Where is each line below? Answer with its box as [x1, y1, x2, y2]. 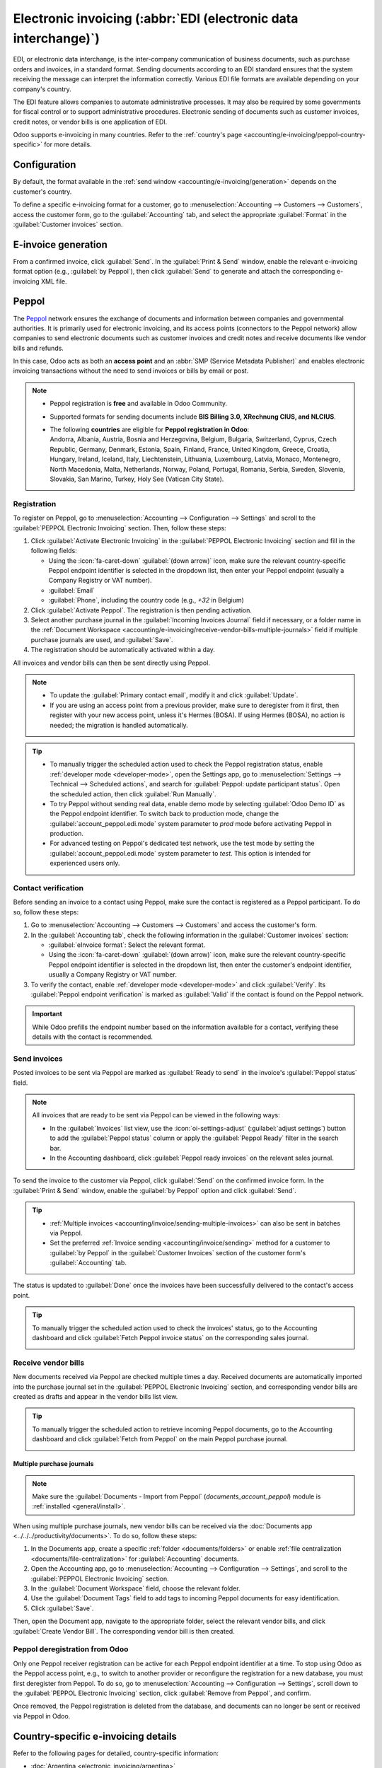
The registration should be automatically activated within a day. [30, 646, 216, 654]
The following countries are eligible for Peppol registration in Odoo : [50, 425, 250, 434]
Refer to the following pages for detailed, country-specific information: [13, 1749, 219, 1757]
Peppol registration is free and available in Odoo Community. [50, 400, 228, 408]
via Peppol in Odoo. [13, 1711, 71, 1720]
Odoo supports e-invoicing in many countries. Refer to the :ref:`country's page [13, 131, 243, 139]
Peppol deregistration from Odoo [13, 1644, 129, 1654]
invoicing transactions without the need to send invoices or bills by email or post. [13, 366, 249, 375]
